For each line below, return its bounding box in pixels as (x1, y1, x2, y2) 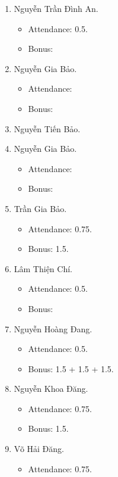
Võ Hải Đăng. (14, 442, 64, 455)
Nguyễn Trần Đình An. (14, 2, 98, 14)
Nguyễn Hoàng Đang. (14, 322, 93, 335)
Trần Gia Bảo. (14, 202, 67, 214)
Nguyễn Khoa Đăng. (14, 382, 88, 395)
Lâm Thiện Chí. (14, 262, 72, 275)
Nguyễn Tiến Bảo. (14, 122, 81, 135)
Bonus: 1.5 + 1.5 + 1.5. (28, 362, 114, 375)
